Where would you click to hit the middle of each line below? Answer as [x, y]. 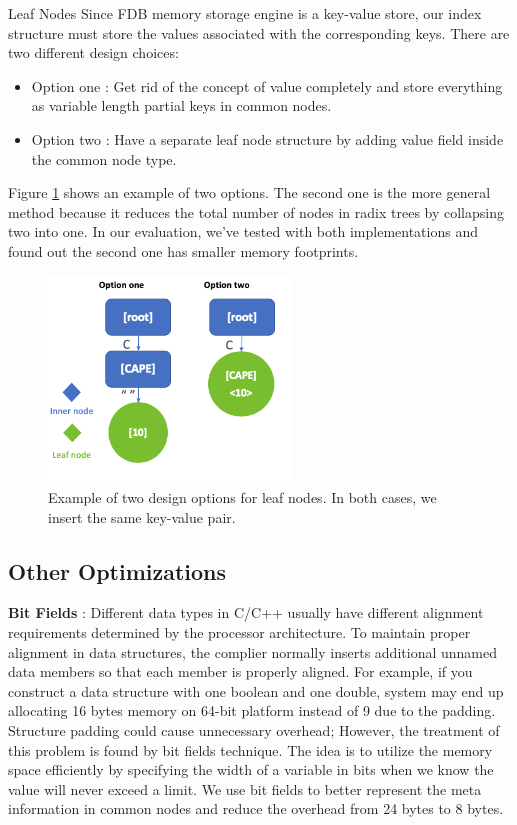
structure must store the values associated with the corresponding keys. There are [259, 32]
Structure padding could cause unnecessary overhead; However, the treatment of [254, 729]
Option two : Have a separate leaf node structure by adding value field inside [267, 138]
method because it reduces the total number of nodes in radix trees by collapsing [256, 211]
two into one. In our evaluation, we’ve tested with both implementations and [243, 231]
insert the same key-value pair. [142, 516]
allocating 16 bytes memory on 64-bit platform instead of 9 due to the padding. [252, 710]
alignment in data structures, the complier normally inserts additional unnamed [252, 651]
